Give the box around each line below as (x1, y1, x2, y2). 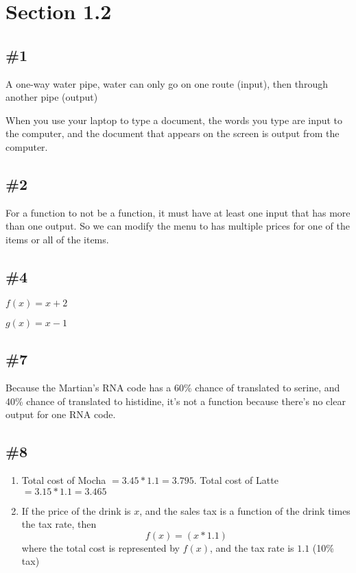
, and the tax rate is (209, 540, 294, 554)
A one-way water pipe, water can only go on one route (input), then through (5, 76, 328, 90)
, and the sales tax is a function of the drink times (139, 503, 351, 517)
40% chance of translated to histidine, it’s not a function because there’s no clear (5, 393, 346, 408)
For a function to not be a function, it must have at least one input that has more (5, 205, 351, 219)
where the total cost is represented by (21, 540, 180, 554)
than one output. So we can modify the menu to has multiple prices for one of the (5, 219, 350, 233)
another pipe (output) (5, 90, 98, 104)
